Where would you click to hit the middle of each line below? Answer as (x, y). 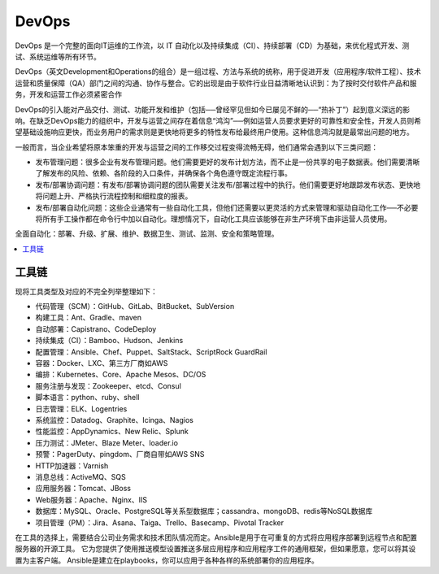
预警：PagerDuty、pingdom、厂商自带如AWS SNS (120, 454)
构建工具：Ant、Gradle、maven (89, 318)
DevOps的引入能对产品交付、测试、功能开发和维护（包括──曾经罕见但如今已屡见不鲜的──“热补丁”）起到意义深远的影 (213, 109)
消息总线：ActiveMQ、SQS (80, 476)
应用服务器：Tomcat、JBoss (83, 489)
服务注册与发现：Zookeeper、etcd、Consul (109, 385)
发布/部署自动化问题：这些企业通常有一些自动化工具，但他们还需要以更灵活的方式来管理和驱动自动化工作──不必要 (227, 207)
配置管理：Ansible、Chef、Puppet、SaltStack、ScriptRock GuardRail (151, 352)
